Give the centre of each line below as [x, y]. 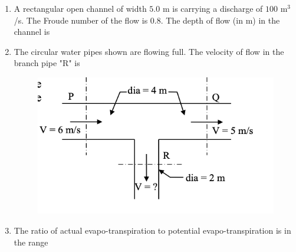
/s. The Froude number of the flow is [81, 20]
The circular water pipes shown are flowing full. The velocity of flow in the [149, 51]
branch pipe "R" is [47, 63]
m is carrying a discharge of [213, 8]
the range [31, 242]
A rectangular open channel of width [80, 8]
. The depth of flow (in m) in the [220, 20]
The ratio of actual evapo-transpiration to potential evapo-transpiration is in [152, 230]
